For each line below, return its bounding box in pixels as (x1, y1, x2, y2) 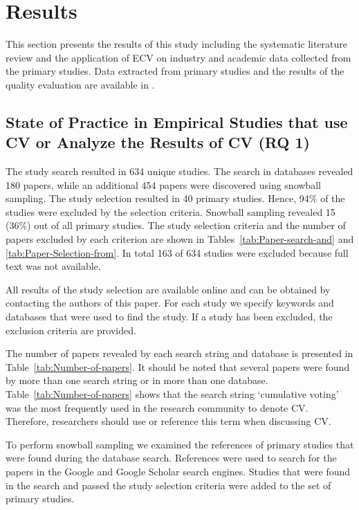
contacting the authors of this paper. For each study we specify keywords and (6, 295, 334, 310)
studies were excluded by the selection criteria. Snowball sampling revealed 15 (6, 204, 335, 219)
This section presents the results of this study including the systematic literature (6, 37, 348, 51)
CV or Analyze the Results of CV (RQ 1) (6, 131, 310, 153)
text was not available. (6, 259, 101, 273)
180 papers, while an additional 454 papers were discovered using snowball (6, 177, 321, 192)
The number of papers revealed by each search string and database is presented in (6, 346, 353, 361)
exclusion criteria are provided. (6, 322, 136, 337)
